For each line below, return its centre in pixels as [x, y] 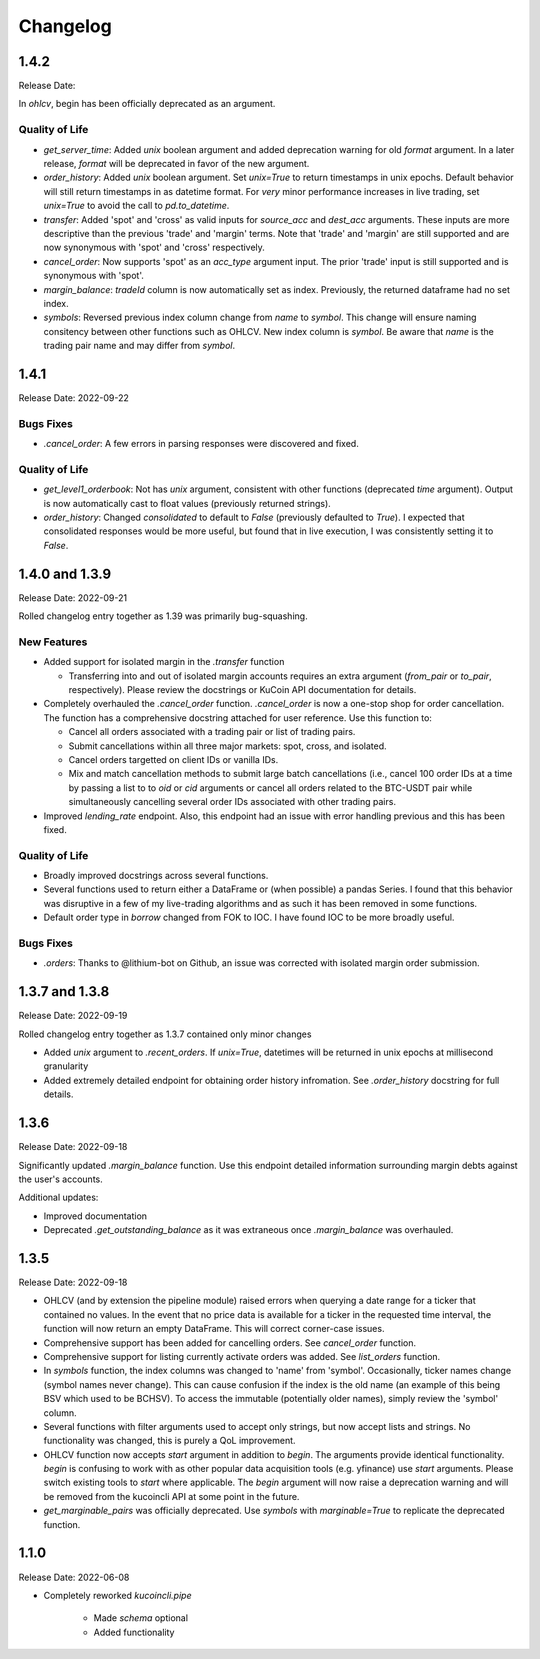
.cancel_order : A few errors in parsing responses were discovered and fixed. [201, 444]
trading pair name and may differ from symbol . [139, 346]
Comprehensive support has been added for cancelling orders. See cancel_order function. [230, 1342]
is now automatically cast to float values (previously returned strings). [187, 503]
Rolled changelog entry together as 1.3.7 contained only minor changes [165, 1034]
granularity [66, 1066]
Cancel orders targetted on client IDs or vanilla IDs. [173, 759]
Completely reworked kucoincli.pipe [117, 1595]
